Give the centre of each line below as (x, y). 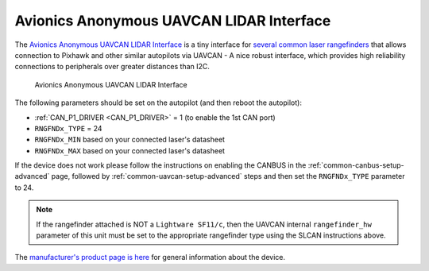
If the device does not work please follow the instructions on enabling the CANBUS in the (160, 165)
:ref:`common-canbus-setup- (356, 165)
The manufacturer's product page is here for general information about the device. (150, 257)
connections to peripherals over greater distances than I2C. (112, 67)
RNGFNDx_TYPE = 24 (68, 128)
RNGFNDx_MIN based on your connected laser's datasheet (130, 140)
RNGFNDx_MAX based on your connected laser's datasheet (130, 150)
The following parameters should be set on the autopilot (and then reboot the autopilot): (158, 103)
